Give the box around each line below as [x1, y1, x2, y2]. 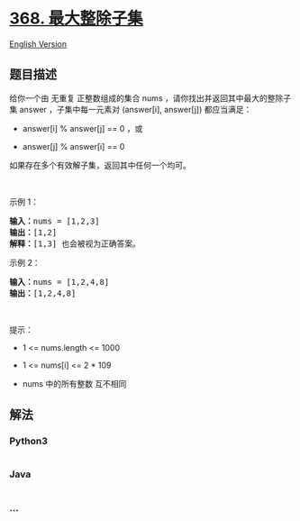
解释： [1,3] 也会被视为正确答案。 [9, 238, 141, 249]
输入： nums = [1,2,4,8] [9, 277, 110, 287]
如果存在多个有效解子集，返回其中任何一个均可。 [9, 160, 191, 170]
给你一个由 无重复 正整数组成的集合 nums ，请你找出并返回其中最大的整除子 [9, 92, 291, 104]
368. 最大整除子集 [9, 8, 144, 29]
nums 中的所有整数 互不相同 [22, 378, 127, 388]
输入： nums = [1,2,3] [9, 215, 101, 226]
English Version [9, 38, 68, 50]
